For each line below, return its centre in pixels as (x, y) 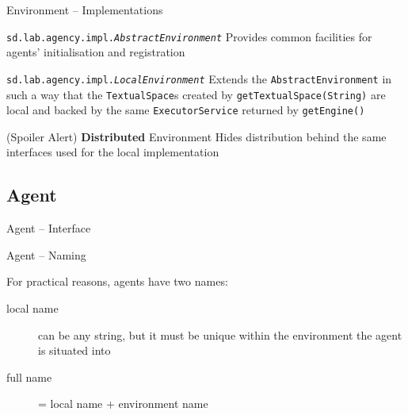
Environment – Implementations (85, 10)
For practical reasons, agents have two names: (117, 281)
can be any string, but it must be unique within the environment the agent (220, 334)
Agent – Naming (46, 254)
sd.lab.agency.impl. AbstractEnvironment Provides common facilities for (189, 36)
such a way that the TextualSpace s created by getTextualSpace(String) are (196, 94)
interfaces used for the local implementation (113, 152)
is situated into (74, 350)
